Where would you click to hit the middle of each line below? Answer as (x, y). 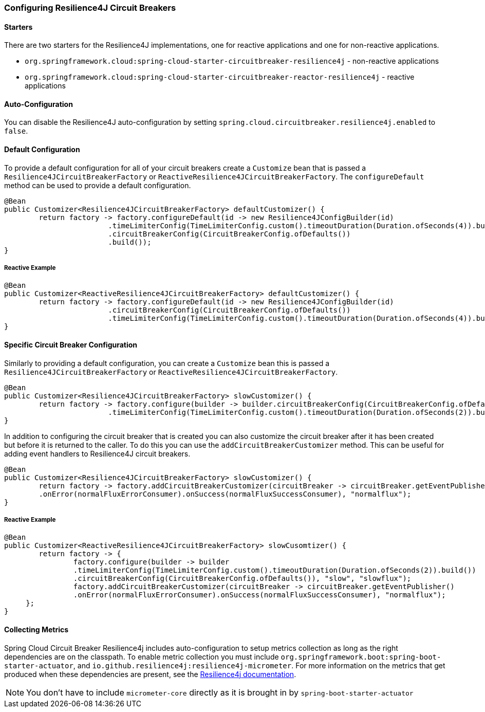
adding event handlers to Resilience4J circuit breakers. (97, 453)
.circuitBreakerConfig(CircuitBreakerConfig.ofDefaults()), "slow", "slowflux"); (242, 579)
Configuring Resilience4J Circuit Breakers (90, 8)
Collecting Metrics (36, 630)
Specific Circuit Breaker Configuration (71, 345)
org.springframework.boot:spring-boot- (361, 657)
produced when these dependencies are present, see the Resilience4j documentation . (150, 674)
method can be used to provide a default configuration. (98, 185)
